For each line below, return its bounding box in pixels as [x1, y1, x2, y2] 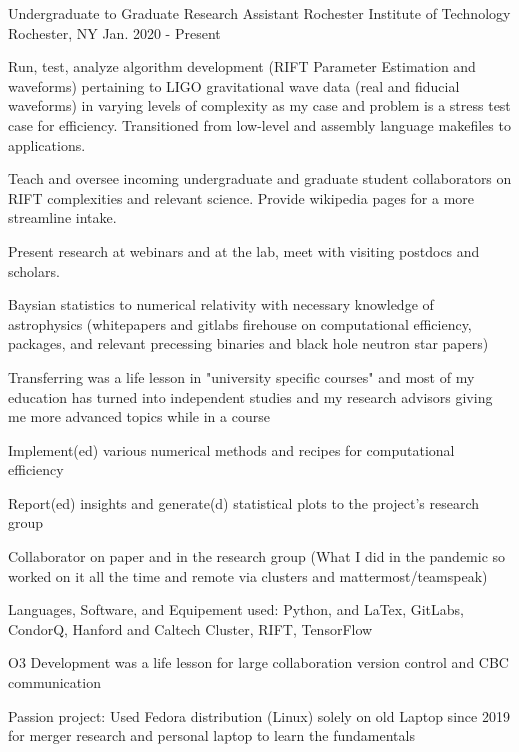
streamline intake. [8, 207, 117, 228]
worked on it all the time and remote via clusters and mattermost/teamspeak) [8, 565, 488, 586]
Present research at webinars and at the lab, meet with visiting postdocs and [8, 240, 480, 261]
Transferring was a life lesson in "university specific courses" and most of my [8, 366, 475, 387]
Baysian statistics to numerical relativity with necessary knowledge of [8, 294, 434, 315]
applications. [8, 134, 86, 155]
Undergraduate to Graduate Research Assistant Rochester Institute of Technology [8, 3, 511, 23]
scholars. [8, 260, 60, 281]
